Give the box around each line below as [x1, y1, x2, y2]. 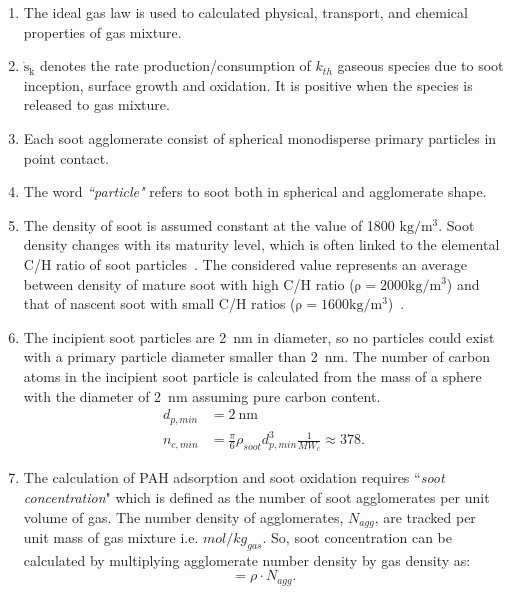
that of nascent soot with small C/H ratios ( [23, 293, 296, 314]
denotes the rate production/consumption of [39, 55, 311, 76]
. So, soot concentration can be [262, 526, 452, 547]
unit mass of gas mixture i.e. [23, 526, 199, 547]
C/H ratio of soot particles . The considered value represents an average [23, 253, 467, 274]
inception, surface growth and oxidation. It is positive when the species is [23, 74, 473, 95]
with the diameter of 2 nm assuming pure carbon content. [23, 385, 381, 406]
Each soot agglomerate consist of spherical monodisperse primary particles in [23, 127, 497, 148]
